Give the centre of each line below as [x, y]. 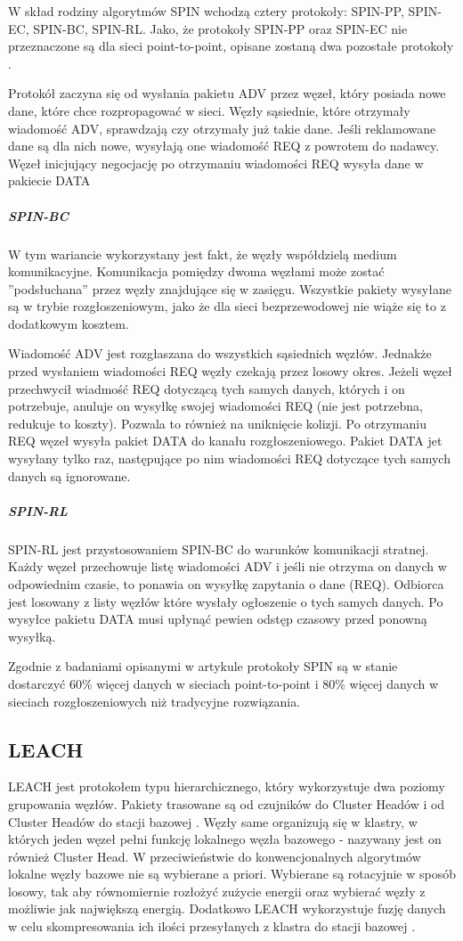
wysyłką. [32, 636]
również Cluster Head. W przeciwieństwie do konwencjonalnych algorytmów [215, 856]
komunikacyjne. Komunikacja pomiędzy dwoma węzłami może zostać [196, 271]
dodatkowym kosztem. [69, 323]
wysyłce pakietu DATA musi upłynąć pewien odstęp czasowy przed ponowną [218, 619]
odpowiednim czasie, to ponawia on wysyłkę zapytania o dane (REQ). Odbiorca [226, 583]
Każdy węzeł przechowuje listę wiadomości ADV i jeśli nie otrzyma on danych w [227, 566]
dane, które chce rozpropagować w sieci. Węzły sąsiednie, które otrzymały [209, 110]
